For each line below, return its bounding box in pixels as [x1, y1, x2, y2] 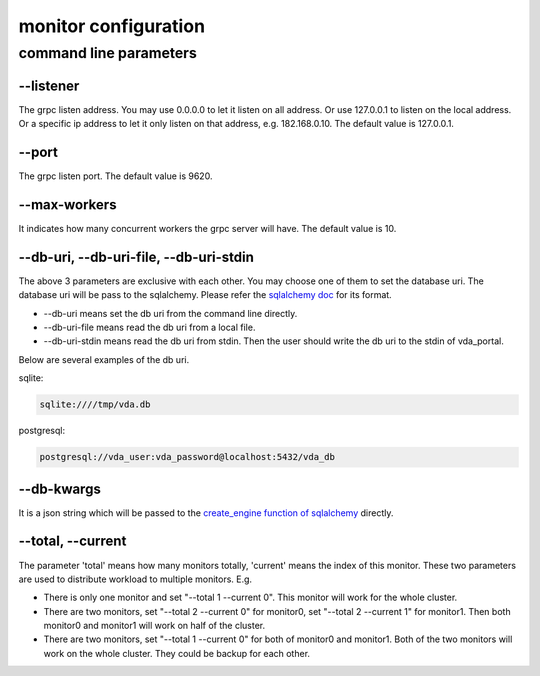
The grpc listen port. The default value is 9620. [18, 170, 213, 182]
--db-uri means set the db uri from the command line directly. [43, 307, 298, 319]
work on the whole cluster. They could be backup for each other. [43, 647, 310, 659]
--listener [18, 77, 80, 94]
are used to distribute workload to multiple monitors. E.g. [18, 573, 253, 585]
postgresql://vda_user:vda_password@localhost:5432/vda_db [39, 451, 335, 463]
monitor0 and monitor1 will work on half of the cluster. [43, 620, 265, 632]
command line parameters [18, 44, 197, 62]
